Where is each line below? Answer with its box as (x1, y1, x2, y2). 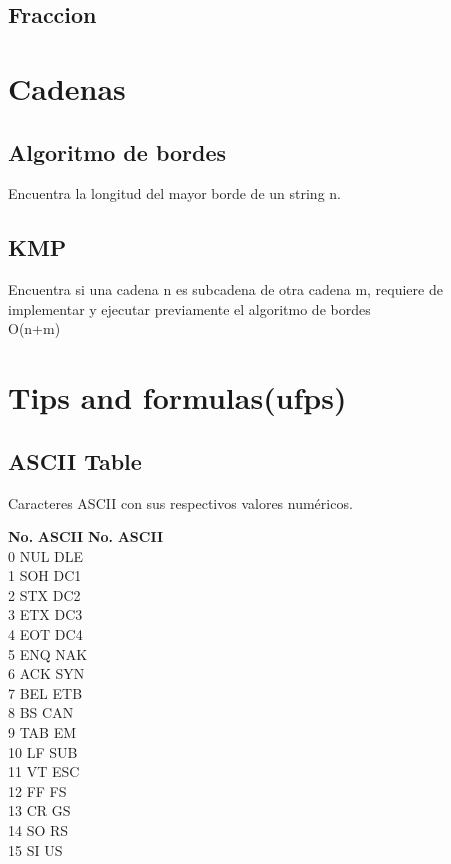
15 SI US (8, 839, 63, 860)
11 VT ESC (8, 761, 80, 782)
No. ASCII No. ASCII (8, 526, 164, 547)
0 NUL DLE (8, 545, 84, 566)
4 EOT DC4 (8, 624, 83, 645)
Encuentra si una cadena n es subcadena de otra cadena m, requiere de (8, 279, 443, 300)
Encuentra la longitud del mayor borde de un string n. (8, 183, 341, 204)
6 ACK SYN (8, 663, 85, 684)
